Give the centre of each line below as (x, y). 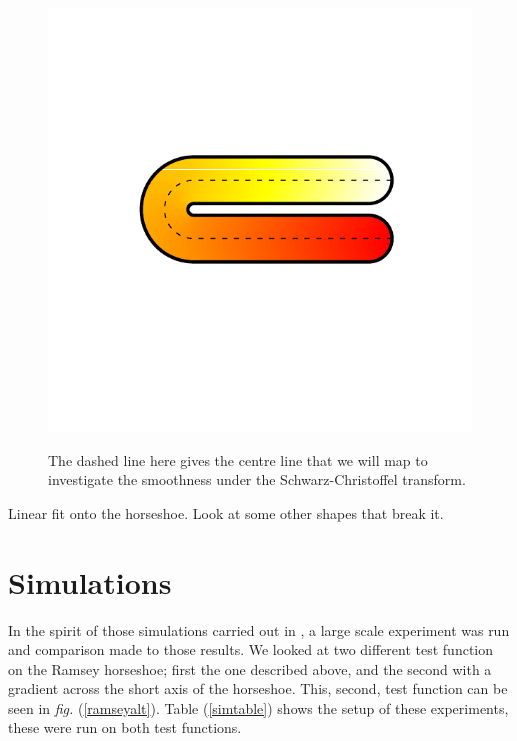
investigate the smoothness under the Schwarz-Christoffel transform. (257, 479)
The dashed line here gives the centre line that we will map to (238, 459)
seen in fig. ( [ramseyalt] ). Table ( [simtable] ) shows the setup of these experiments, (258, 707)
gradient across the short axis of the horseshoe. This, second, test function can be (258, 688)
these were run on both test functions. (125, 727)
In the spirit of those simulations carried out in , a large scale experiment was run (259, 629)
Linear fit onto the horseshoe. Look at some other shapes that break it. (226, 512)
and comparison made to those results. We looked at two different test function (251, 649)
